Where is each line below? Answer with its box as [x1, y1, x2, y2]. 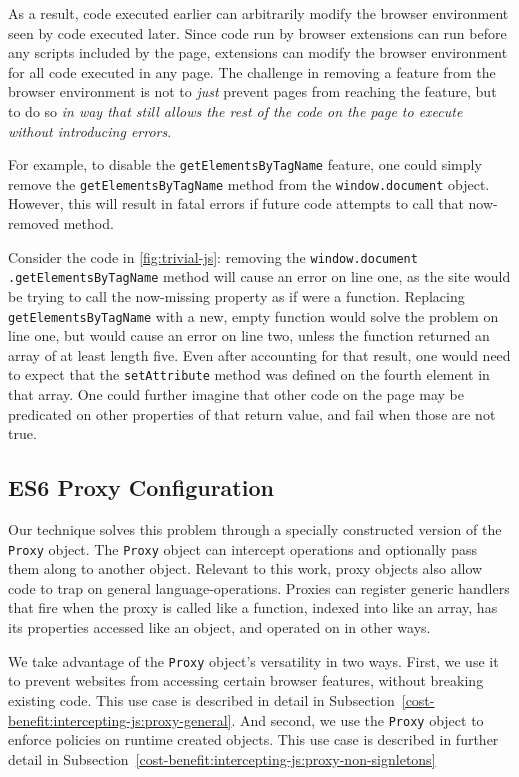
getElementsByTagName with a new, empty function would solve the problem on [8, 305, 499, 326]
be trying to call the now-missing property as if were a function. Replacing [8, 285, 465, 306]
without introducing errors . [8, 120, 172, 141]
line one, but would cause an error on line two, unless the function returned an [8, 325, 490, 346]
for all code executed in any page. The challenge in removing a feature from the [8, 61, 496, 82]
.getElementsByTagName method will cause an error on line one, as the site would [8, 266, 511, 287]
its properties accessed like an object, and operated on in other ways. [8, 617, 431, 638]
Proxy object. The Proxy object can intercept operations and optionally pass [8, 538, 477, 559]
